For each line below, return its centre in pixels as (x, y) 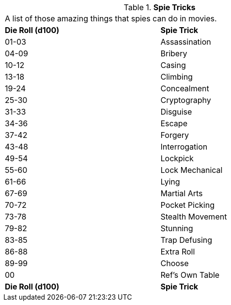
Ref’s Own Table (190, 275)
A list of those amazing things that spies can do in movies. (111, 18)
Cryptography (186, 100)
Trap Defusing (186, 240)
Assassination (186, 42)
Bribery (174, 53)
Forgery (175, 135)
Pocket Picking (188, 205)
